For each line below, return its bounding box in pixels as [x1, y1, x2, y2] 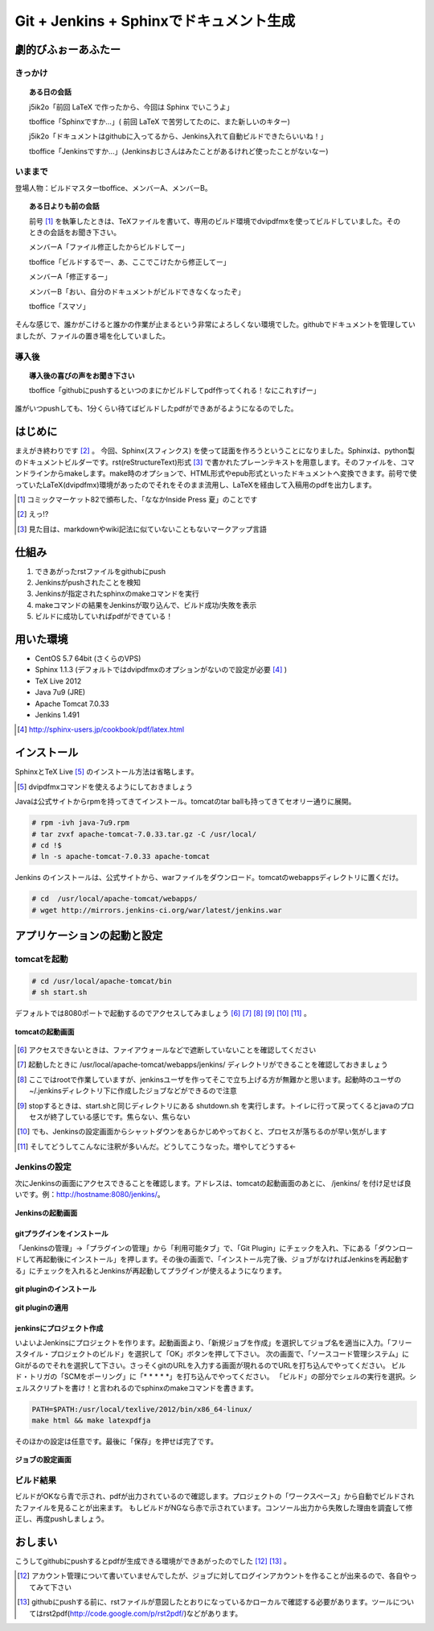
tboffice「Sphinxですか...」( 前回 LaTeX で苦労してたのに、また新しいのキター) [29, 117, 291, 126]
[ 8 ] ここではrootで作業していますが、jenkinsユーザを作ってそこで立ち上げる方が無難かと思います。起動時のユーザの [17, 1075, 402, 1084]
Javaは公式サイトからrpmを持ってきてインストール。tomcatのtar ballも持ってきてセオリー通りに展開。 [14, 797, 356, 807]
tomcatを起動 [14, 954, 68, 965]
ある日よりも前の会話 [29, 201, 100, 211]
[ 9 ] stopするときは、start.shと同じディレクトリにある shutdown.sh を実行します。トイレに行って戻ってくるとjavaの [17, 1100, 401, 1110]
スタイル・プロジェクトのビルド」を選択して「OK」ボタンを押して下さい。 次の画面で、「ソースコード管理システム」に [14, 1349, 410, 1359]
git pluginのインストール [14, 1284, 96, 1294]
